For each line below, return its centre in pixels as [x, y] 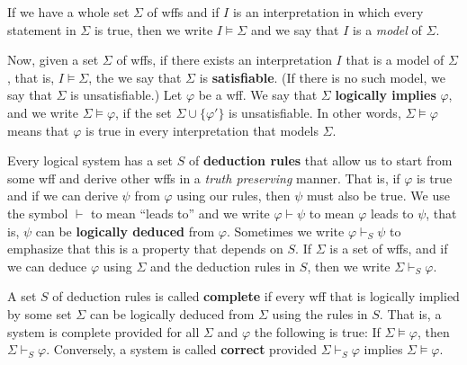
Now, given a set [53, 60]
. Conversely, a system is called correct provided [182, 349]
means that [38, 130]
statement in [42, 29]
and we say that [295, 29]
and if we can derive [63, 196]
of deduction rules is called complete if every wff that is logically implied [256, 296]
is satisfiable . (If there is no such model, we [322, 77]
